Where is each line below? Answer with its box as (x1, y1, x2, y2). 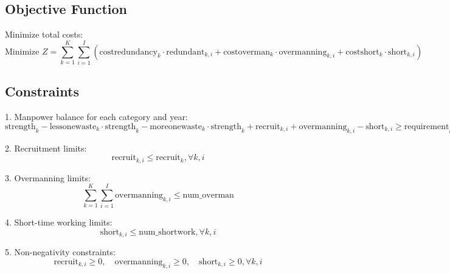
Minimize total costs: (5, 28, 83, 41)
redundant (166, 47, 205, 56)
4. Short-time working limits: (5, 216, 112, 229)
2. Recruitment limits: (5, 141, 87, 154)
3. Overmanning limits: (5, 171, 91, 184)
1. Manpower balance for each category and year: (5, 110, 188, 123)
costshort (345, 47, 379, 56)
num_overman (182, 190, 234, 199)
